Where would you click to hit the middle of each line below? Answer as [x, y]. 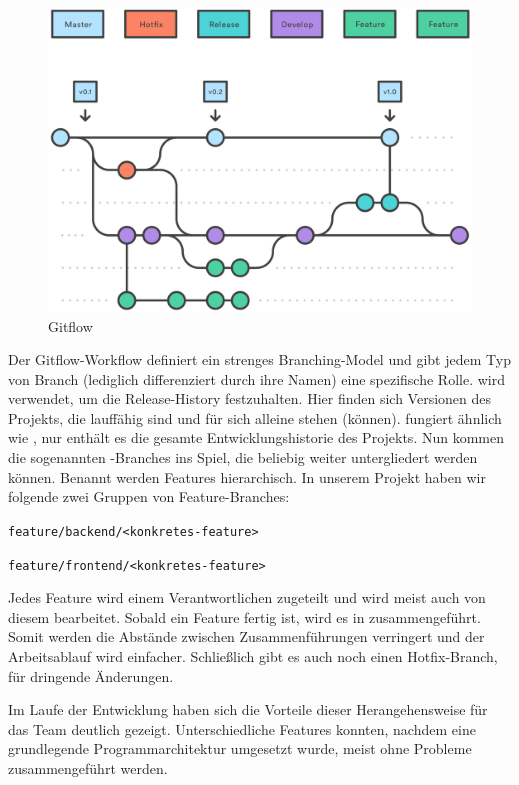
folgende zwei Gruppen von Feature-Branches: [149, 496]
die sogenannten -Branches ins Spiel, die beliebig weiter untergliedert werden [243, 457]
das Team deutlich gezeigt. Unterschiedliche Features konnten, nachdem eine [242, 728]
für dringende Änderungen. [91, 675]
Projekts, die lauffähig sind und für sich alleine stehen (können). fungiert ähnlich [255, 417]
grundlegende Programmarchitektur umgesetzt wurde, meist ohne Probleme [240, 748]
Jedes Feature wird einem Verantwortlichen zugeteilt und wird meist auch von [247, 597]
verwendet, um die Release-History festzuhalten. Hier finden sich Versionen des [249, 398]
